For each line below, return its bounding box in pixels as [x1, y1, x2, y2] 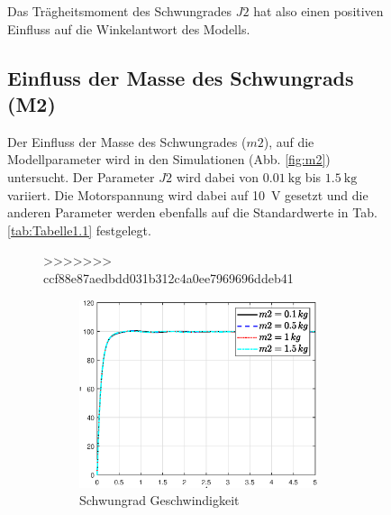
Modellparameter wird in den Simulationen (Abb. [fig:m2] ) [7, 150, 331, 169]
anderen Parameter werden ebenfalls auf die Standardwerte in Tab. [7, 203, 377, 222]
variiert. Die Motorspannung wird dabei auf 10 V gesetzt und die [7, 185, 368, 204]
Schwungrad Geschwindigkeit [79, 491, 240, 510]
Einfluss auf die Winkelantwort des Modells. [7, 19, 250, 38]
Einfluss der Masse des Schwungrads [7, 63, 354, 91]
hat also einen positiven [253, 2, 384, 20]
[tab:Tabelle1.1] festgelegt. [7, 220, 151, 239]
